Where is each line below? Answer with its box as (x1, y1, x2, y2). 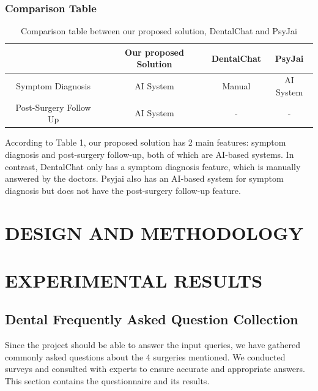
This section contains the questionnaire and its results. (5, 374, 210, 387)
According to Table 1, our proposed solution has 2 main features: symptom (5, 136, 286, 149)
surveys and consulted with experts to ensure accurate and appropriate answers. (5, 362, 305, 375)
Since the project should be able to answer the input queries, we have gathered (5, 338, 300, 351)
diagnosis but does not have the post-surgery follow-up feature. (5, 184, 241, 196)
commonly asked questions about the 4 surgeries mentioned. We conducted (5, 350, 286, 363)
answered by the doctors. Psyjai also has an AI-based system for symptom (5, 172, 284, 185)
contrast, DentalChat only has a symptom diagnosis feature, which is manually (5, 160, 301, 173)
